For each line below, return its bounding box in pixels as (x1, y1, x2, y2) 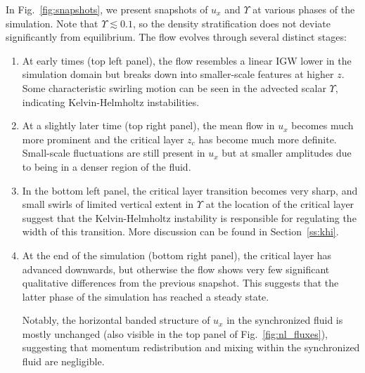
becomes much (291, 118, 354, 133)
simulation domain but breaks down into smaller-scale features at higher (22, 67, 334, 81)
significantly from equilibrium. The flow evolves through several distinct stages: (6, 30, 347, 44)
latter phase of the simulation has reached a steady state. (22, 289, 269, 303)
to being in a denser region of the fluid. (22, 159, 191, 174)
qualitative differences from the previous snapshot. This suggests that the (22, 275, 339, 290)
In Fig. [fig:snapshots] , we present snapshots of (6, 2, 208, 16)
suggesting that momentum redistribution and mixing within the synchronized (22, 340, 360, 355)
